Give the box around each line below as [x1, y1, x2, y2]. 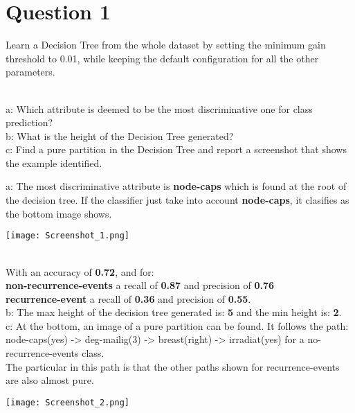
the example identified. [6, 155, 102, 170]
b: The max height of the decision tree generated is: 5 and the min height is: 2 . [6, 305, 342, 319]
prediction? [6, 115, 53, 130]
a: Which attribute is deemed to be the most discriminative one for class [6, 101, 313, 116]
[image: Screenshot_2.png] [6, 397, 129, 407]
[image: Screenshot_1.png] [6, 231, 129, 241]
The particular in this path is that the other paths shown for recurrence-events [6, 359, 340, 374]
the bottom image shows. [6, 206, 112, 220]
